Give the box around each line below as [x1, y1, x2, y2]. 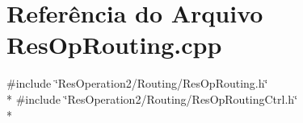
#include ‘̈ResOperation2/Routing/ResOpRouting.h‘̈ [6, 75, 268, 92]
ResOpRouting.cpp [6, 28, 222, 61]
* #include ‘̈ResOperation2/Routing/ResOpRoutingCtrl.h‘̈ [6, 90, 298, 107]
